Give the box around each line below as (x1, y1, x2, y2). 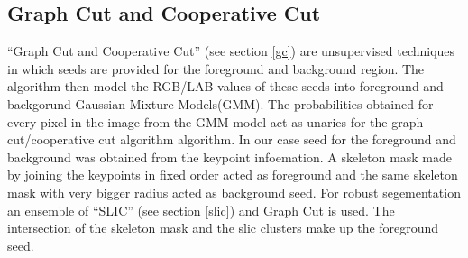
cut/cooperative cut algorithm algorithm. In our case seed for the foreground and (7, 130, 456, 149)
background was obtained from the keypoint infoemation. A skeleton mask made (7, 147, 453, 166)
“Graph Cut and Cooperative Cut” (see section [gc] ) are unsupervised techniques (7, 41, 455, 60)
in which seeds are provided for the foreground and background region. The (7, 59, 425, 78)
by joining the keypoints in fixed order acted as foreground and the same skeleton (7, 165, 458, 184)
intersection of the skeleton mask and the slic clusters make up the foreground (7, 218, 439, 237)
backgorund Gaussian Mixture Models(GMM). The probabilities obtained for (7, 94, 434, 113)
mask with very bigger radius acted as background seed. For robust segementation (7, 182, 461, 201)
